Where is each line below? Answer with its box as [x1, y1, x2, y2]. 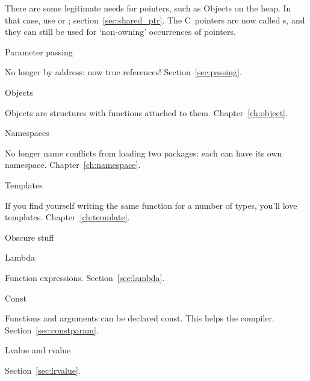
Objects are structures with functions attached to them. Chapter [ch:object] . [5, 106, 288, 119]
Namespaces [5, 126, 49, 139]
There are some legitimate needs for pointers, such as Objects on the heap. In [5, 2, 291, 14]
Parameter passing [5, 45, 73, 58]
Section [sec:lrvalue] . [5, 364, 81, 376]
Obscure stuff [5, 231, 54, 243]
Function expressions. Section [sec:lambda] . [5, 271, 165, 283]
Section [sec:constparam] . [5, 323, 99, 336]
